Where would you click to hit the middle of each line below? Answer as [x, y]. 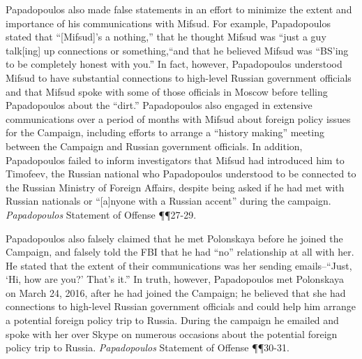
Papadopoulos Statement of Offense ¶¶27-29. [101, 214]
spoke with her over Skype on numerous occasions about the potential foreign [172, 334]
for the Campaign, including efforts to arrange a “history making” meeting [165, 132]
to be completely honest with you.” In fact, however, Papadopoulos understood [174, 64]
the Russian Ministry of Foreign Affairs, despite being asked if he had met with [175, 187]
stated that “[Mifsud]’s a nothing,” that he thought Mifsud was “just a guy [166, 37]
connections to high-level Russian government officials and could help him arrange [181, 306]
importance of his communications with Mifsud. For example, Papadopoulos [168, 23]
